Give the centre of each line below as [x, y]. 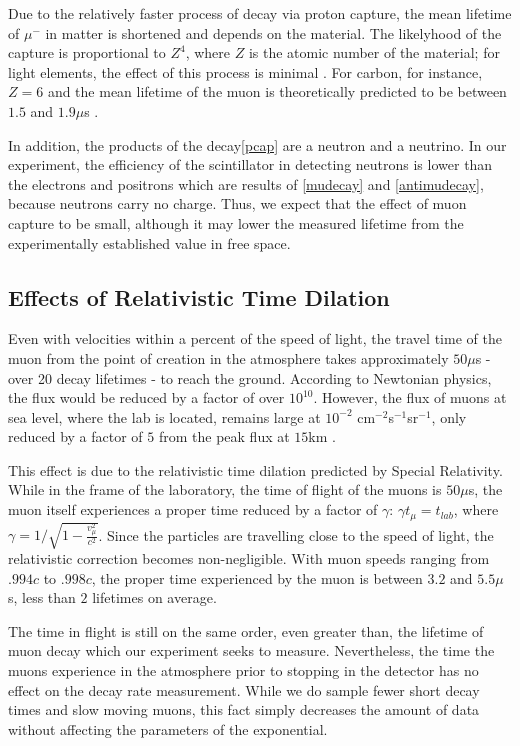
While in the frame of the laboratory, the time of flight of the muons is [225, 489]
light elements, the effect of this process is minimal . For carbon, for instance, [245, 71]
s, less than [42, 597]
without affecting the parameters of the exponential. [168, 728]
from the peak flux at [224, 436]
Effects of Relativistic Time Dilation [199, 296]
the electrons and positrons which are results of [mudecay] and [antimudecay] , [246, 183]
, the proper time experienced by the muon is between [257, 577]
